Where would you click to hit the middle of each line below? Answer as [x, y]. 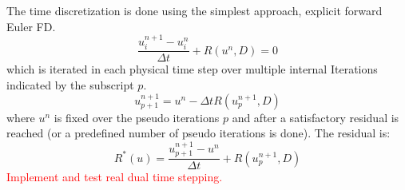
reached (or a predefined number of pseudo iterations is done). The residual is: [199, 133]
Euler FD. [31, 26]
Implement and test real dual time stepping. [115, 177]
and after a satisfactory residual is [316, 117]
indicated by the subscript [70, 85]
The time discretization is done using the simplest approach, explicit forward [195, 10]
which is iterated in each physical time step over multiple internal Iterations [192, 69]
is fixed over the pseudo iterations [137, 117]
